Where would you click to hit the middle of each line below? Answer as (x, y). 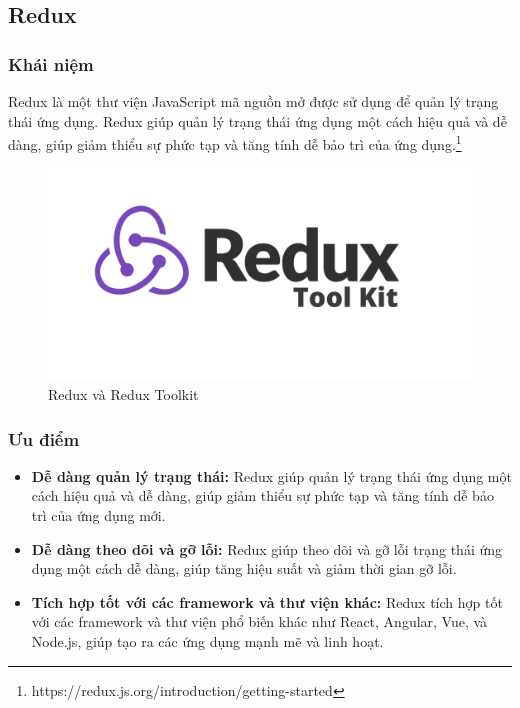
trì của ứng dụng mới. (98, 515)
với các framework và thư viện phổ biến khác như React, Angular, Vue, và (259, 621)
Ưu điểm (44, 438)
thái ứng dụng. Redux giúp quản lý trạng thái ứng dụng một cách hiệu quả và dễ (257, 120)
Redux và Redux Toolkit (123, 394)
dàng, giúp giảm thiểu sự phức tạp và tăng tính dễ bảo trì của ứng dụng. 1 (235, 142)
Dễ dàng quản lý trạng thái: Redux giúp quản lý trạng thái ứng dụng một (271, 475)
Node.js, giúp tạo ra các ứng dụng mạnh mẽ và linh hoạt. (207, 641)
